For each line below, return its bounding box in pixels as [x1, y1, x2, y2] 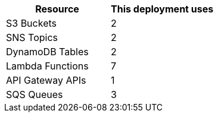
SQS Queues [6, 88, 63, 100]
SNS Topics [6, 31, 58, 43]
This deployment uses [111, 3, 214, 15]
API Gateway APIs [6, 74, 86, 86]
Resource [35, 3, 79, 15]
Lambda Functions [6, 60, 89, 72]
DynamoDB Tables [6, 46, 89, 58]
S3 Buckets [6, 17, 57, 29]
